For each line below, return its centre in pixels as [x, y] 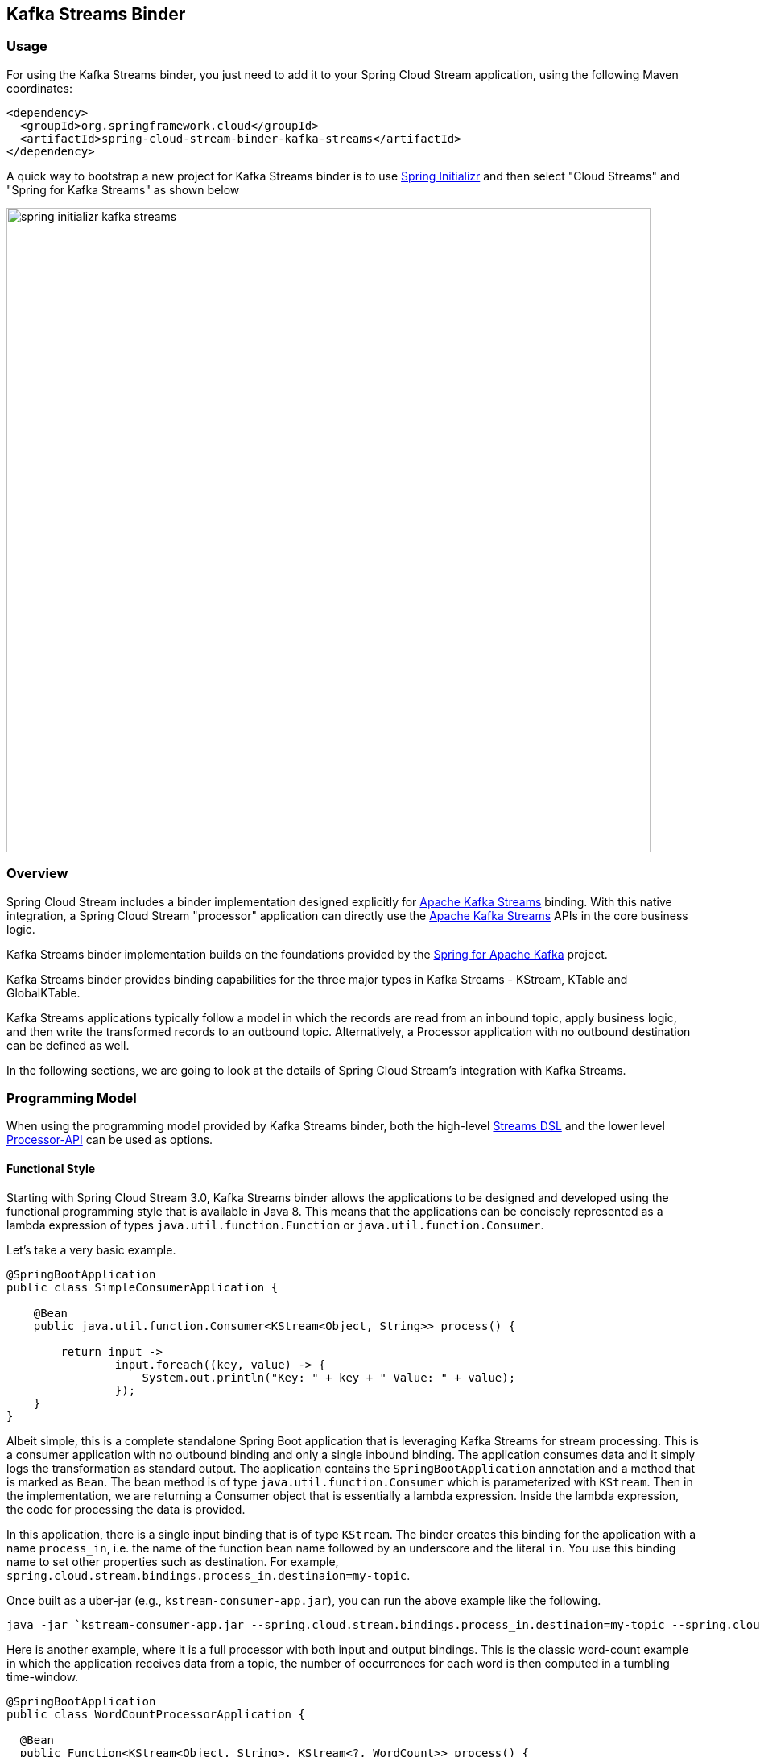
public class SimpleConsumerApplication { [142, 1287]
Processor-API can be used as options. [110, 1140]
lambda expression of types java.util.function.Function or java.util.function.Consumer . [275, 1225]
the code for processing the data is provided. [126, 1509]
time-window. [43, 1676]
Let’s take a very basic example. [91, 1249]
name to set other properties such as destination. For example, [173, 1561]
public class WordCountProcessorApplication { [156, 1714]
